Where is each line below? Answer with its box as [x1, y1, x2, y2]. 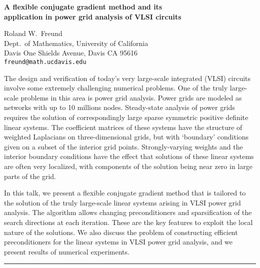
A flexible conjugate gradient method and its [4, 1, 162, 11]
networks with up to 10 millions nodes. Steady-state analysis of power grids [4, 102, 235, 112]
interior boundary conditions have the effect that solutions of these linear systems [4, 151, 254, 161]
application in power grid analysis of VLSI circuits [4, 11, 181, 21]
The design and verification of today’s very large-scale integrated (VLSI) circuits [4, 72, 251, 83]
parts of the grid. [4, 170, 56, 181]
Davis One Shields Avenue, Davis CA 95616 [4, 47, 137, 58]
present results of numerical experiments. [4, 246, 129, 256]
